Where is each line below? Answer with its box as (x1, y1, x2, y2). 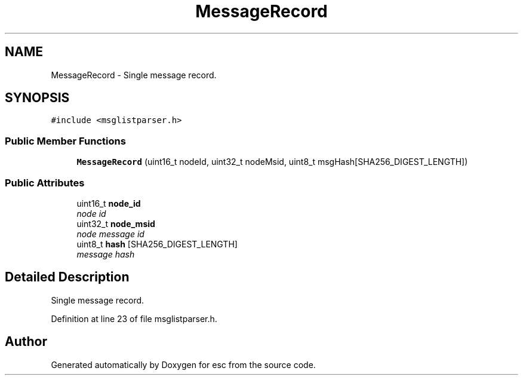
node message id (76, 228, 144, 239)
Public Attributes (5, 176, 85, 189)
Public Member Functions (5, 134, 126, 147)
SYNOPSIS (5, 90, 70, 106)
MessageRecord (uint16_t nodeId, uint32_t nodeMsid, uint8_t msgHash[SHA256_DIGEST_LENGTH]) (76, 157, 468, 167)
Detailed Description (5, 269, 130, 285)
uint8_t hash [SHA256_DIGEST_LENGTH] (76, 238, 238, 249)
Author (5, 334, 47, 350)
